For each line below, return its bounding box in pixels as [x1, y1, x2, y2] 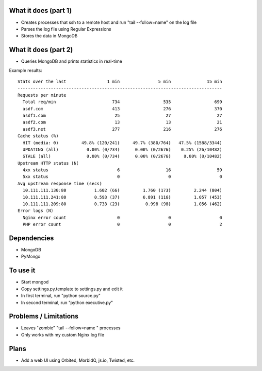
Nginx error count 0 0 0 [22, 214, 223, 220]
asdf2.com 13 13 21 [22, 120, 223, 125]
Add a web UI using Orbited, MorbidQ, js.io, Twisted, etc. [21, 357, 135, 363]
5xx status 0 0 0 [22, 174, 223, 179]
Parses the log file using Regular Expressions [21, 26, 112, 32]
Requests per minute [17, 92, 66, 98]
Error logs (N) [17, 208, 54, 213]
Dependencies [9, 234, 54, 242]
